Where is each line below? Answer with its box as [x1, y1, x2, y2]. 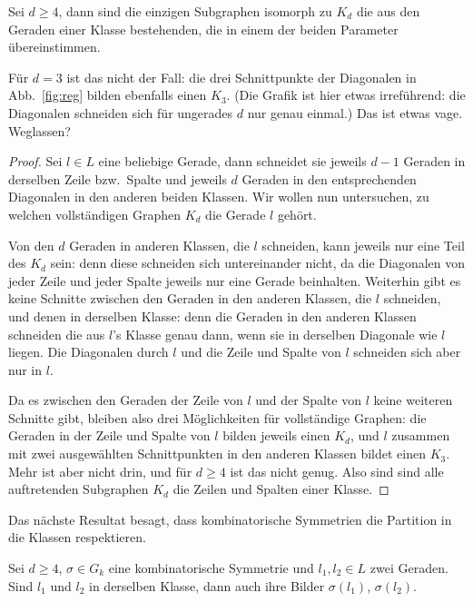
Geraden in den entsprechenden [241, 169, 417, 188]
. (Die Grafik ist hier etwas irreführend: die [226, 85, 466, 104]
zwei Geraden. [370, 558, 448, 577]
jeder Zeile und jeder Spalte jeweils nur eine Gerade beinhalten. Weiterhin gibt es [8, 271, 461, 290]
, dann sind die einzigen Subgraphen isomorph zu [58, 2, 332, 20]
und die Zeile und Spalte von [181, 342, 341, 361]
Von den [8, 235, 54, 254]
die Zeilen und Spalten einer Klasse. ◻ [172, 479, 389, 498]
